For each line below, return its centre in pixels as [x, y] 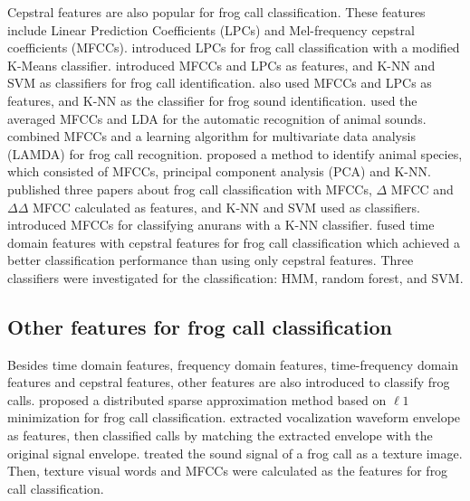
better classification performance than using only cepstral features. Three [211, 260]
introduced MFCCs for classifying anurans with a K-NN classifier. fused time [221, 225]
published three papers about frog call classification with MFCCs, [190, 189]
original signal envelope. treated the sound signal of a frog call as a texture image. [235, 453]
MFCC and [422, 189]
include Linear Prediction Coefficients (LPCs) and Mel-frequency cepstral [211, 29]
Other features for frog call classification [200, 326]
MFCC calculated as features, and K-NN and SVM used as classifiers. [226, 207]
